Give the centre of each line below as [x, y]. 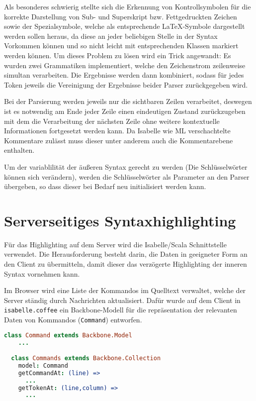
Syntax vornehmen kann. [42, 273]
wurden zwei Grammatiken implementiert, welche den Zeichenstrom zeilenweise [125, 65]
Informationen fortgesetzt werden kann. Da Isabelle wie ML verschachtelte [117, 131]
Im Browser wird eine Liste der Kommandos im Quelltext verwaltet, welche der [125, 290]
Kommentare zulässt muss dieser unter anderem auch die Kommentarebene [119, 140]
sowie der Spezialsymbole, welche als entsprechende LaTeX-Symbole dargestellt [125, 26]
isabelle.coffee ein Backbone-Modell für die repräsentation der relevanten [121, 310]
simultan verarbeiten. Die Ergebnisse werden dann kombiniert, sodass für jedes [124, 75]
